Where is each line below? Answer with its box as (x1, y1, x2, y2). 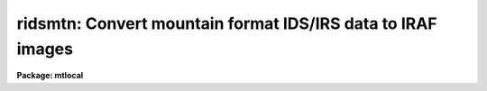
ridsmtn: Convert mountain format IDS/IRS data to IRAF (16, 14, 437, 33)
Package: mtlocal (16, 70, 84, 81)
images (16, 39, 74, 59)
